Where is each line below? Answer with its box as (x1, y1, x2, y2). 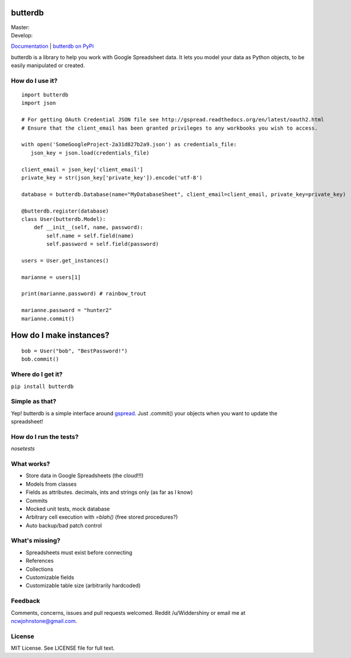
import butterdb (21, 92, 69, 98)
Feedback (11, 597, 41, 605)
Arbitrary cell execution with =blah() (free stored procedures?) (25, 513, 178, 521)
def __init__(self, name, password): (33, 224, 143, 231)
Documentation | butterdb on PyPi (11, 43, 94, 50)
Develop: (11, 31, 33, 38)
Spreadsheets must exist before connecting (25, 548, 133, 556)
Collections (25, 566, 53, 573)
